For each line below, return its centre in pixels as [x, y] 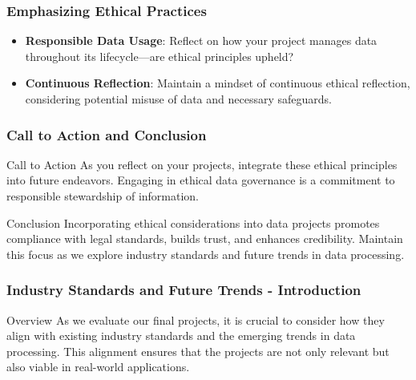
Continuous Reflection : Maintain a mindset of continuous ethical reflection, [218, 83]
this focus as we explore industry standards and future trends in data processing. [206, 254]
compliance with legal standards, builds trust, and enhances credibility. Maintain [205, 239]
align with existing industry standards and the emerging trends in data [181, 336]
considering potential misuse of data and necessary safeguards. [178, 99]
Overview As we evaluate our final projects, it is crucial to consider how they [196, 319]
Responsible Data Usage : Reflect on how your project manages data [201, 40]
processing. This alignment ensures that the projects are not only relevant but [198, 351]
